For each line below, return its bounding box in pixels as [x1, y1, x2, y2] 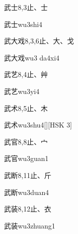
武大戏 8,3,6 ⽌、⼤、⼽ [4, 35, 74, 46]
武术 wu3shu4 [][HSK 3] [4, 119, 72, 130]
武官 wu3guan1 [4, 153, 49, 163]
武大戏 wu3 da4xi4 [4, 52, 60, 62]
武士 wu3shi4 [4, 18, 43, 29]
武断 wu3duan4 [4, 186, 49, 197]
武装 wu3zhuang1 [4, 220, 56, 230]
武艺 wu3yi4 [4, 85, 40, 96]
